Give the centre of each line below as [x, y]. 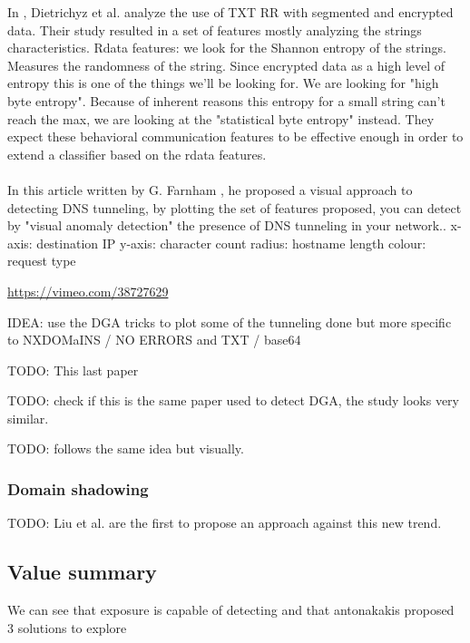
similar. [28, 418]
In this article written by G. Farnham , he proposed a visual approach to [210, 189]
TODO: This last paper [73, 370]
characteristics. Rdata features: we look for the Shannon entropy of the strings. [227, 48]
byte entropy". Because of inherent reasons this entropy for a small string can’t [226, 100]
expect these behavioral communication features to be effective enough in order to [235, 136]
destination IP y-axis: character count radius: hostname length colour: [231, 243]
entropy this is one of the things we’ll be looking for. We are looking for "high [223, 83]
